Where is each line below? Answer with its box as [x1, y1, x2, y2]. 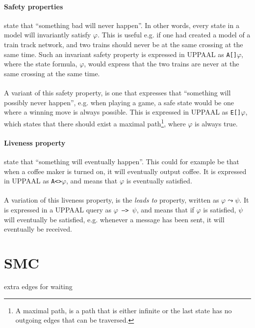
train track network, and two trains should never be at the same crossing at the [4, 39, 243, 49]
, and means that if [136, 204, 194, 214]
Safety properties [4, 1, 63, 11]
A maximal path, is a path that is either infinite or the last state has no [15, 305, 232, 315]
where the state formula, [4, 59, 77, 69]
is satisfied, [203, 204, 236, 214]
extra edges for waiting [4, 281, 73, 291]
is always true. [195, 118, 238, 128]
